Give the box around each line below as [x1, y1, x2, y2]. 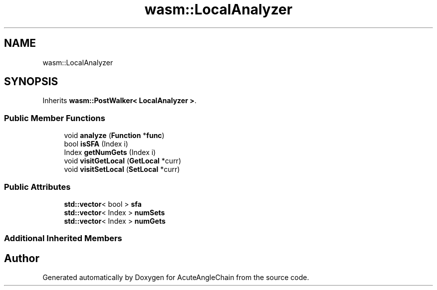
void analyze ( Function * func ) [64, 131, 165, 140]
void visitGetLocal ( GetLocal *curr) [64, 156, 181, 165]
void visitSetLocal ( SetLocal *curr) [64, 165, 180, 174]
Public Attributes [4, 181, 71, 192]
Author [4, 252, 39, 265]
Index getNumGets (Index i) [64, 148, 156, 157]
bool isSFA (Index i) [64, 140, 128, 148]
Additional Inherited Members [4, 233, 122, 244]
